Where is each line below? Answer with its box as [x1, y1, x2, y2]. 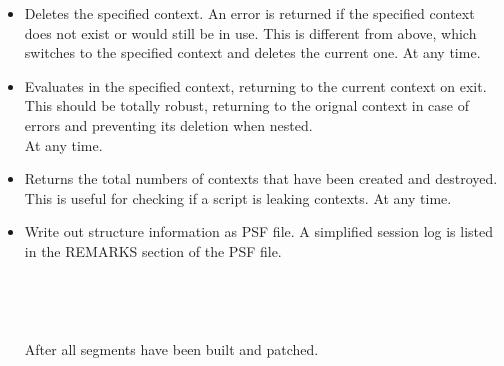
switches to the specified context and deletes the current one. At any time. [24, 42, 481, 63]
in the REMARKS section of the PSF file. [24, 240, 282, 261]
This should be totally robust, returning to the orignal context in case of [24, 95, 470, 116]
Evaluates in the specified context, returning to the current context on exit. [24, 75, 487, 96]
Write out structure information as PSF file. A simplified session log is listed [24, 221, 494, 242]
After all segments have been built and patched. [24, 338, 319, 359]
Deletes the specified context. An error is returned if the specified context [24, 3, 475, 23]
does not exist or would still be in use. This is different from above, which [24, 22, 477, 43]
